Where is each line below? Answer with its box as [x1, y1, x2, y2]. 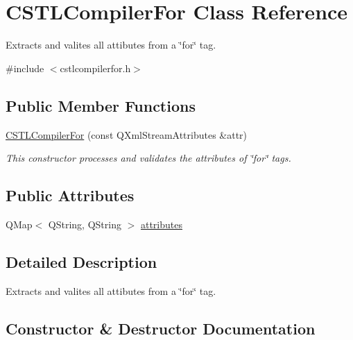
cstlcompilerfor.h [60, 60, 131, 75]
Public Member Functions [6, 94, 196, 116]
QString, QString [48, 216, 121, 231]
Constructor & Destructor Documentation [6, 317, 316, 339]
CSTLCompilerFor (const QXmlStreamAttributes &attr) [6, 127, 248, 142]
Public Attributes [6, 185, 135, 206]
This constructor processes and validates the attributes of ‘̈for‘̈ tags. [6, 151, 291, 165]
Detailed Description [6, 250, 157, 272]
